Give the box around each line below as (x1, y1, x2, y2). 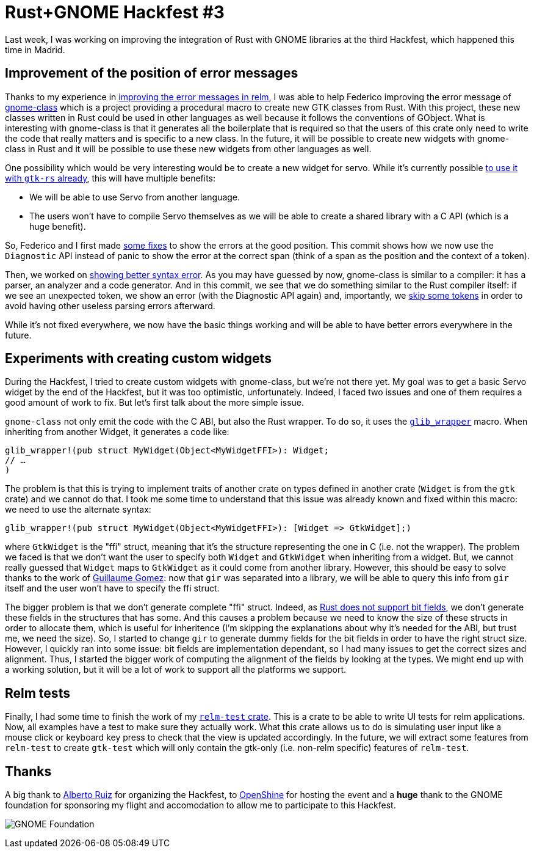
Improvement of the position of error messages (5, 65, 298, 81)
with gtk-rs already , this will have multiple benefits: (5, 172, 216, 183)
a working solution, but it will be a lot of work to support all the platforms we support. (5, 664, 347, 675)
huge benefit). (29, 221, 86, 232)
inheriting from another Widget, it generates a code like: (5, 426, 229, 437)
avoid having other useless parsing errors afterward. (5, 300, 215, 311)
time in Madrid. (5, 44, 65, 55)
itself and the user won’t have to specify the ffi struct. (5, 583, 220, 594)
